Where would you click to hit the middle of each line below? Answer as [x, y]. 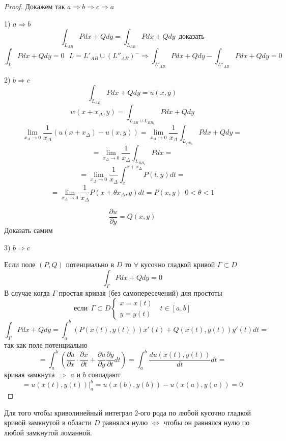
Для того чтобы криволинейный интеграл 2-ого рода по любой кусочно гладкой [127, 412]
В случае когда [27, 292]
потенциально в [90, 264]
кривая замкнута [30, 374]
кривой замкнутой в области [48, 422]
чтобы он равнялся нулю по [207, 422]
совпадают [104, 374]
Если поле [20, 264]
